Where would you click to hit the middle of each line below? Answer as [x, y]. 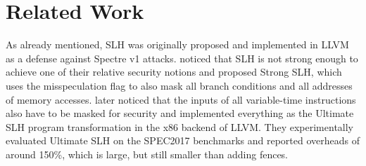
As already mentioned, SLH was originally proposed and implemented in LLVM [177, 44]
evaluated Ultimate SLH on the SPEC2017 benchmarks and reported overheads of [183, 140]
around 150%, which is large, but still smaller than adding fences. [147, 154]
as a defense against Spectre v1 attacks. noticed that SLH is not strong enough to [182, 58]
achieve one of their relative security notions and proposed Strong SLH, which [174, 72]
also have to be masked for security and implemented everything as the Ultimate [180, 113]
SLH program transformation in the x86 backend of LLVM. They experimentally [180, 126]
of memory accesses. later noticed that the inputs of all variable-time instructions [181, 99]
